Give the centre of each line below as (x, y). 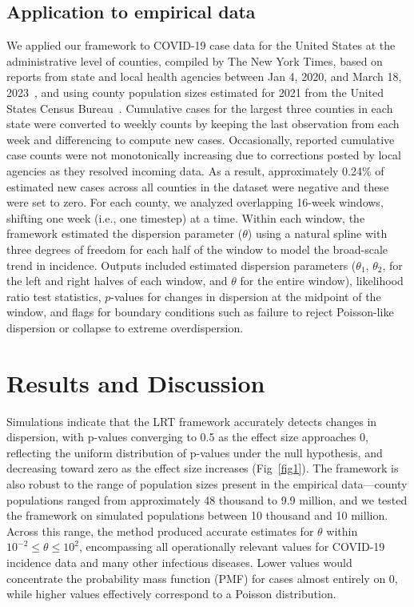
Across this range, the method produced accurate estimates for (160, 531)
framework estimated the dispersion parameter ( (125, 233)
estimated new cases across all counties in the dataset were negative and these (198, 186)
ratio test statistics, (54, 296)
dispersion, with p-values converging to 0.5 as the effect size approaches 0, (187, 437)
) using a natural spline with (317, 233)
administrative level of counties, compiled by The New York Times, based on (195, 60)
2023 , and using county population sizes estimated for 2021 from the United (195, 92)
